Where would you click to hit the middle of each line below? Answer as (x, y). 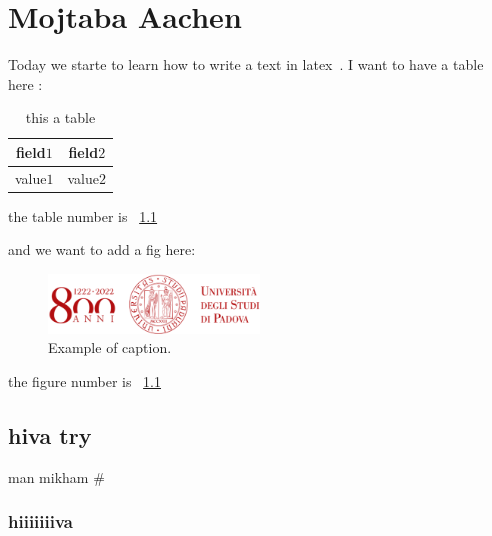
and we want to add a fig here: (102, 249)
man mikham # (56, 476)
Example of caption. (110, 347)
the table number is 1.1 (83, 215)
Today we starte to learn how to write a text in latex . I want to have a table (246, 64)
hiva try (50, 435)
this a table (60, 117)
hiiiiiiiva (41, 521)
